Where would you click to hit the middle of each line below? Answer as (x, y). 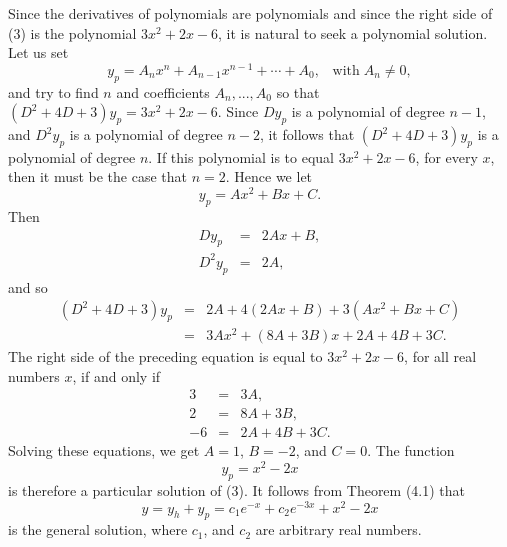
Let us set (38, 52)
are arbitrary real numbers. (338, 529)
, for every (446, 156)
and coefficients (163, 91)
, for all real (440, 356)
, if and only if (116, 375)
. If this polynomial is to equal (241, 156)
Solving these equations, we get (104, 450)
